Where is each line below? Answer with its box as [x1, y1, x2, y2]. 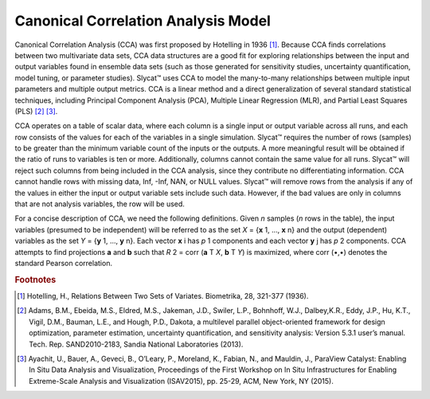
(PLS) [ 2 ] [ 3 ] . [14, 106, 58, 115]
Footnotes [14, 274, 57, 285]
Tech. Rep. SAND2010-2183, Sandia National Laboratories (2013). [29, 339, 244, 349]
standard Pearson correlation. [14, 258, 113, 268]
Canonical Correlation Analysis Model [14, 12, 271, 29]
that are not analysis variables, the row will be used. [14, 199, 185, 209]
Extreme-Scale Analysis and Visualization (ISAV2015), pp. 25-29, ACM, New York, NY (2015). [29, 376, 334, 385]
